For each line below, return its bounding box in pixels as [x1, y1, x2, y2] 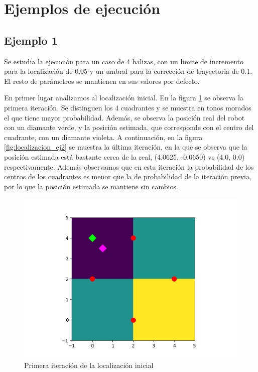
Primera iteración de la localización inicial [24, 359, 154, 370]
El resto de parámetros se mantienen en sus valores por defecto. [4, 75, 200, 86]
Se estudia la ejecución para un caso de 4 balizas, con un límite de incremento [4, 56, 244, 66]
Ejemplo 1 [4, 32, 58, 48]
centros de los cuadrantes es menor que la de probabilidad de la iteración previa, [4, 171, 251, 182]
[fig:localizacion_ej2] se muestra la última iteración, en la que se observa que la [4, 142, 247, 152]
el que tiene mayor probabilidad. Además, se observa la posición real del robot [4, 112, 245, 122]
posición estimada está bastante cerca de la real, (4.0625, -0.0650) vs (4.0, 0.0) [4, 151, 245, 162]
